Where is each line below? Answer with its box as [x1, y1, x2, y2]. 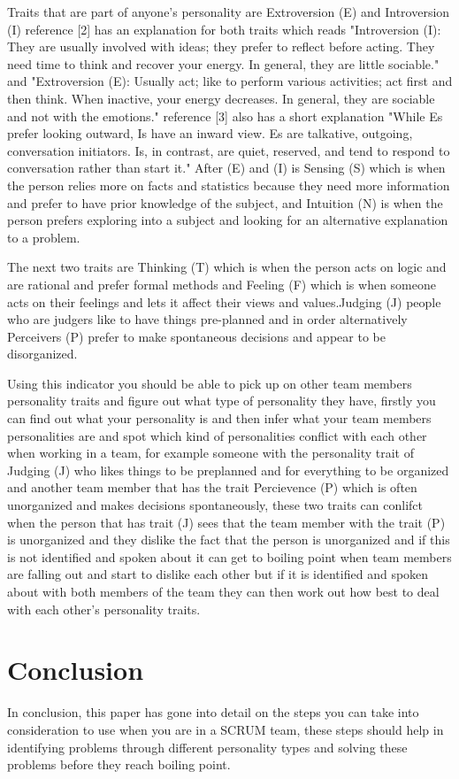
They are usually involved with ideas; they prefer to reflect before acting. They [7, 37, 435, 56]
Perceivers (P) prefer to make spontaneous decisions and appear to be [7, 327, 386, 345]
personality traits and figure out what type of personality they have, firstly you [7, 391, 436, 410]
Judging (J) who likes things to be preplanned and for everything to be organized [7, 460, 449, 479]
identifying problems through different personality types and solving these [7, 737, 408, 756]
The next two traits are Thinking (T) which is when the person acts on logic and [7, 258, 447, 276]
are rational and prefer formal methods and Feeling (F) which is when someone [7, 274, 436, 293]
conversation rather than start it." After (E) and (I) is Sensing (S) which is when [7, 158, 446, 177]
